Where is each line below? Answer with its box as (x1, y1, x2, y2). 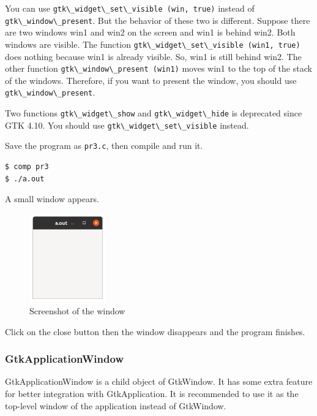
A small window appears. (5, 192, 99, 205)
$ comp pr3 (5, 162, 49, 172)
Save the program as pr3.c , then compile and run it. (5, 139, 203, 152)
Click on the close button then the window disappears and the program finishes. (5, 325, 305, 338)
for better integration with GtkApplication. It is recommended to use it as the (5, 387, 299, 399)
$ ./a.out (5, 174, 45, 183)
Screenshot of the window (29, 304, 125, 317)
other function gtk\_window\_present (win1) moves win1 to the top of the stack (5, 62, 312, 75)
